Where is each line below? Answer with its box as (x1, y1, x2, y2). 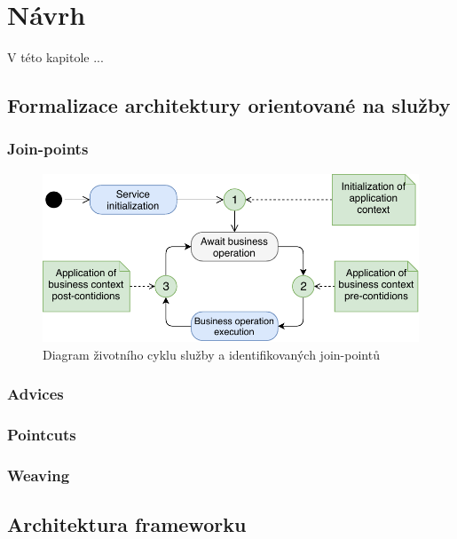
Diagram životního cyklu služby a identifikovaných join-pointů (43, 345, 380, 363)
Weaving (7, 464, 70, 486)
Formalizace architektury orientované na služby (7, 91, 451, 119)
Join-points (7, 138, 89, 160)
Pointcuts (7, 423, 76, 445)
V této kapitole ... (7, 48, 104, 67)
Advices (7, 383, 64, 405)
